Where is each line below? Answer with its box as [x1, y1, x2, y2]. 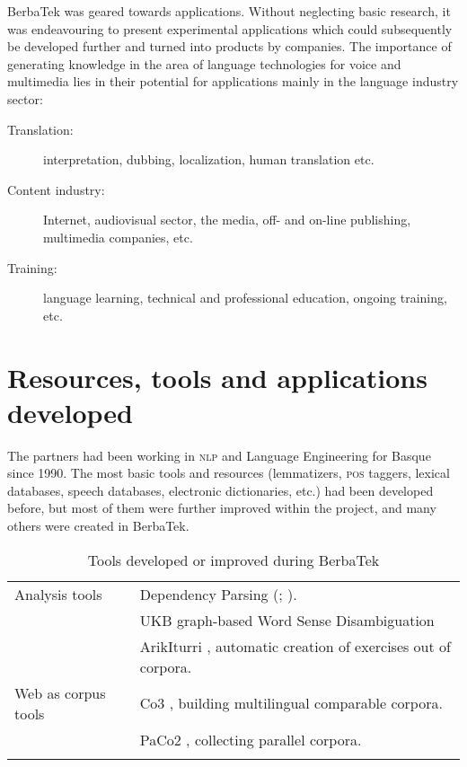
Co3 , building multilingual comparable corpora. [139, 692, 443, 714]
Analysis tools [14, 583, 102, 604]
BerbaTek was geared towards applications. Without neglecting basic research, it [7, 2, 451, 20]
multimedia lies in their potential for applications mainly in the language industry [7, 72, 459, 91]
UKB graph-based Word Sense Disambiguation [139, 609, 435, 630]
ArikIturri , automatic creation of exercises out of [139, 635, 451, 657]
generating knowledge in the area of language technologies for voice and [7, 54, 401, 73]
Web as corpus [14, 682, 106, 703]
